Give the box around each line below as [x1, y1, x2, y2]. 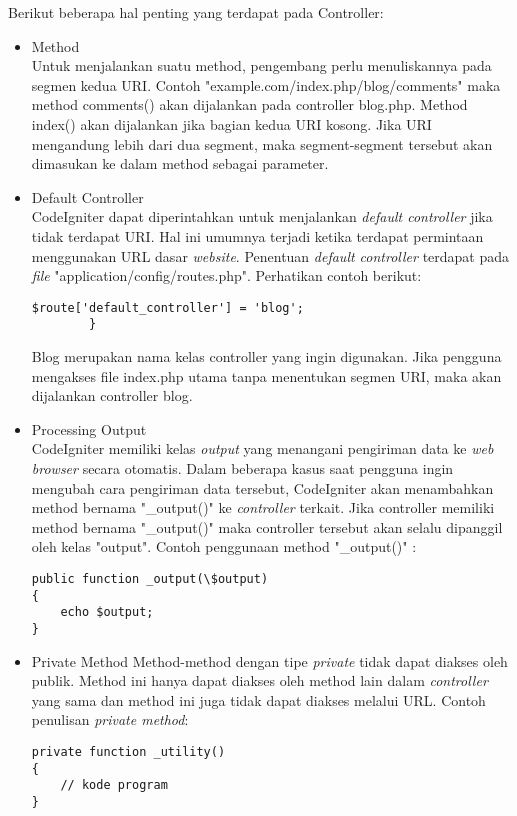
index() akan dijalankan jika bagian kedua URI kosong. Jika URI [31, 113, 432, 134]
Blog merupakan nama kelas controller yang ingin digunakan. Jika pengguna [31, 346, 502, 367]
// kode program [60, 778, 168, 793]
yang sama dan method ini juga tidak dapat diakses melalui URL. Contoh [31, 689, 486, 710]
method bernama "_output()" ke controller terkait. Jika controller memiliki [31, 497, 495, 518]
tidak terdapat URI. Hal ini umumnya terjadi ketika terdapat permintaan [31, 225, 484, 246]
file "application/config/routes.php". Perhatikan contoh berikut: [31, 265, 422, 286]
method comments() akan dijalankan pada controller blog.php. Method [31, 94, 468, 115]
